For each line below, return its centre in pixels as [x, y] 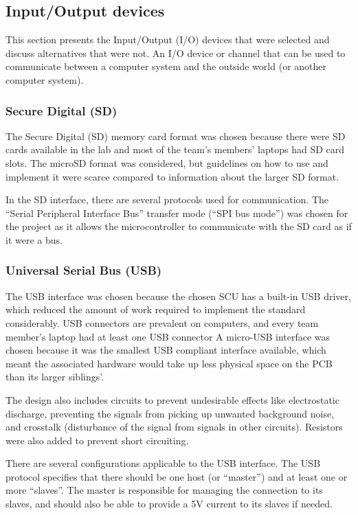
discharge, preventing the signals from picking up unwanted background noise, [170, 413]
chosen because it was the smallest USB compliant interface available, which [166, 350]
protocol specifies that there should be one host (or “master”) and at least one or [177, 476]
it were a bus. [34, 239]
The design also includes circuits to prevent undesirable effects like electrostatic [172, 399]
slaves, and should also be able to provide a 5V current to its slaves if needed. [169, 504]
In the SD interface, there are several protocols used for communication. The [167, 199]
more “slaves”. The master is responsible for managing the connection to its [164, 490]
